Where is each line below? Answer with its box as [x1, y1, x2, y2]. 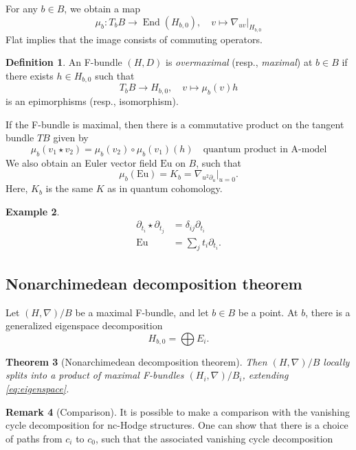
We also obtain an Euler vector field [5, 155, 157, 169]
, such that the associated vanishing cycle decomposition [96, 431, 333, 445]
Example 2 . [5, 204, 60, 218]
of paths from [5, 431, 63, 445]
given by [53, 130, 89, 145]
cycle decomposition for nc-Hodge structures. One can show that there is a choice [5, 418, 348, 432]
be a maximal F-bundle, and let [75, 305, 209, 319]
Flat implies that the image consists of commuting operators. [5, 32, 263, 46]
